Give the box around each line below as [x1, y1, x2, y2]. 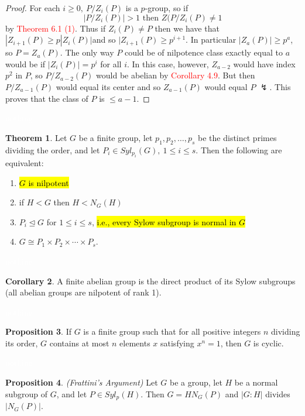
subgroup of [5, 387, 48, 400]
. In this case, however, [126, 57, 209, 70]
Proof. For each [5, 2, 60, 13]
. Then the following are [196, 143, 282, 156]
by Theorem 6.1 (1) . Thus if [5, 22, 106, 34]
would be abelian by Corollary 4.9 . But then [96, 69, 255, 81]
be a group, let [170, 376, 222, 389]
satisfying [160, 336, 194, 349]
